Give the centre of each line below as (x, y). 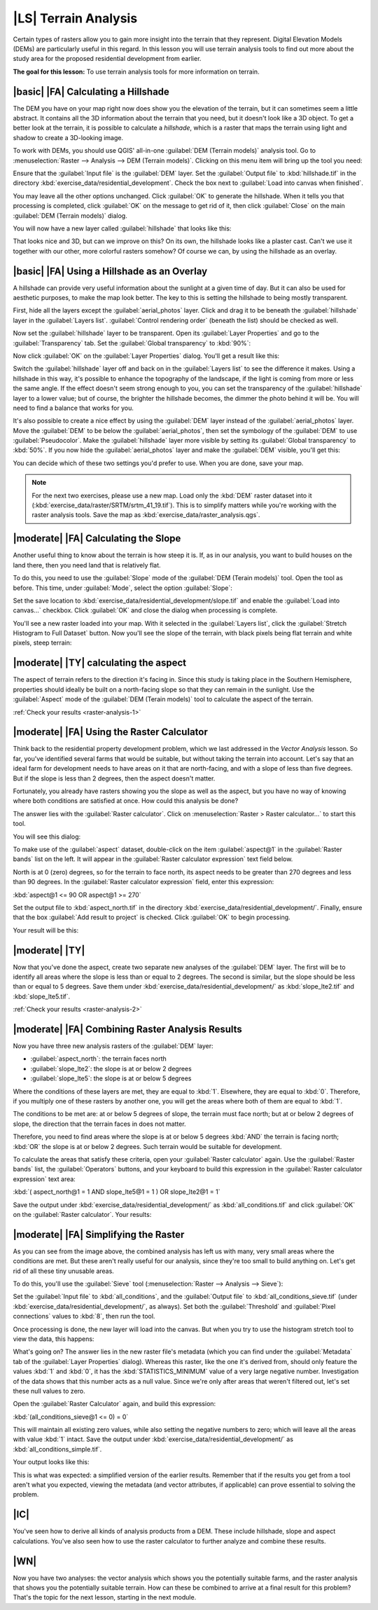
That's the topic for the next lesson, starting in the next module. (105, 1597)
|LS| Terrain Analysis (75, 18)
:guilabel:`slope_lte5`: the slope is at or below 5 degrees (111, 1078)
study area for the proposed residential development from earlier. (107, 59)
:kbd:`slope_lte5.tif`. (42, 996)
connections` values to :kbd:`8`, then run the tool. (84, 1316)
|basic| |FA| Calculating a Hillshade (91, 91)
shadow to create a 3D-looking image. (68, 137)
